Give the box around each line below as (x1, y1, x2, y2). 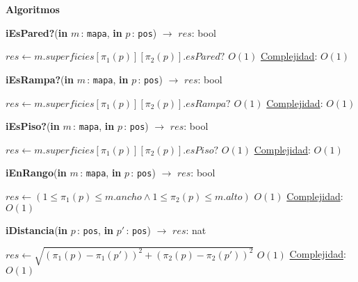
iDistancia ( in (6, 222, 67, 237)
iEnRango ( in (6, 165, 67, 180)
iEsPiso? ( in (6, 119, 60, 133)
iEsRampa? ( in (6, 72, 74, 86)
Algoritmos (6, 2, 60, 16)
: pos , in (77, 222, 114, 237)
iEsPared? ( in (6, 25, 68, 40)
